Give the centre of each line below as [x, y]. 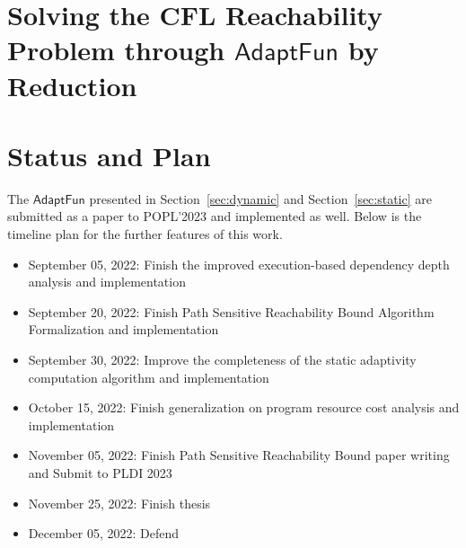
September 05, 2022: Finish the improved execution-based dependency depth [239, 264]
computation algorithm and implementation [149, 377]
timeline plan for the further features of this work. [145, 234]
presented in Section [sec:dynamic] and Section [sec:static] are [260, 198]
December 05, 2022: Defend [104, 533]
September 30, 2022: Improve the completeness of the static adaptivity [222, 360]
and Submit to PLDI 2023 [100, 473]
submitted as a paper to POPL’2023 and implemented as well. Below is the [215, 216]
